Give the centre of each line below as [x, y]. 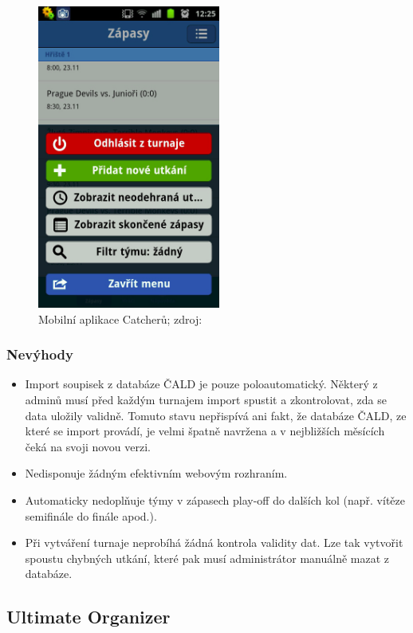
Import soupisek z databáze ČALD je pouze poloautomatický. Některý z [201, 384]
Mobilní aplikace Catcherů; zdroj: [120, 318]
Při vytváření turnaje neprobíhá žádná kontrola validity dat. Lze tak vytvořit [214, 543]
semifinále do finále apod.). [91, 515]
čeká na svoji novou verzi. [88, 446]
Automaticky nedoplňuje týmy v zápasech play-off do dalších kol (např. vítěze [215, 499]
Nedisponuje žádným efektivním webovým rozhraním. [156, 473]
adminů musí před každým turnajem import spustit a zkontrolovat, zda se [206, 399]
